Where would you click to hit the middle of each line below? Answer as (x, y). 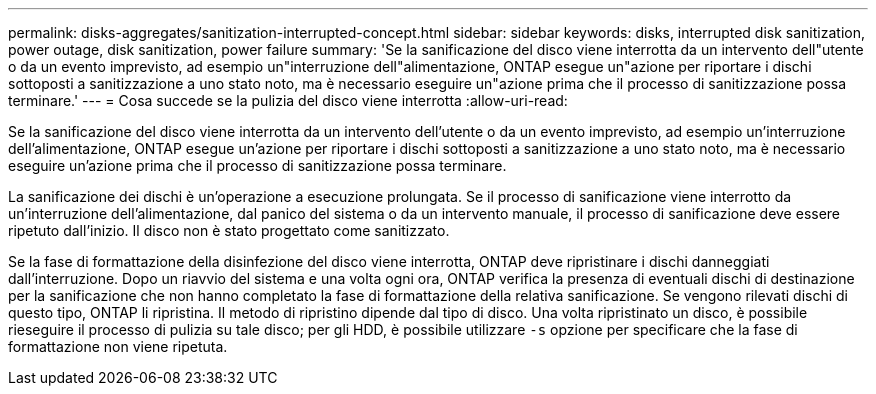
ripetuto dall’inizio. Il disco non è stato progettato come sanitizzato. (229, 230)
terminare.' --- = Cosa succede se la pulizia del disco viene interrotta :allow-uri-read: (288, 100)
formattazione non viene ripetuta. (118, 346)
